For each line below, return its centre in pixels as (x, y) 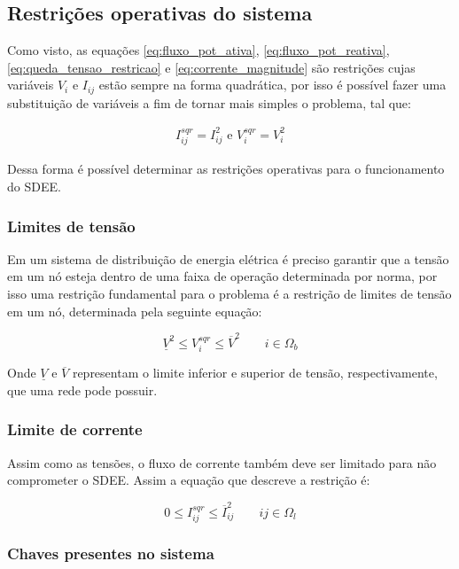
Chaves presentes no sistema (111, 553)
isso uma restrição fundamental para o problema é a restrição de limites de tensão (229, 293)
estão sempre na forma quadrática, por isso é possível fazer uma (272, 85)
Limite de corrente (75, 429)
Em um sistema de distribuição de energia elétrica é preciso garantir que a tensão (228, 258)
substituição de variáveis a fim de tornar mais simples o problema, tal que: (209, 102)
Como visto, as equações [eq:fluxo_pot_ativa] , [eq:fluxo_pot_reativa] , (198, 50)
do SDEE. (34, 186)
